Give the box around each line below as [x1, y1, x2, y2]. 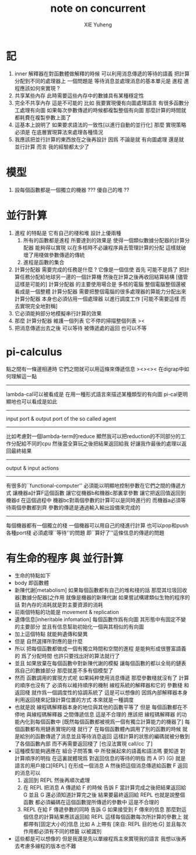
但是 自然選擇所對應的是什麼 [14, 638, 83, 645]
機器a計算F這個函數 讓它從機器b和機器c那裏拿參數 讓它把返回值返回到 [17, 489, 186, 496]
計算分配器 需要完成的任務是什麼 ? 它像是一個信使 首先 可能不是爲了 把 [14, 266, 185, 273]
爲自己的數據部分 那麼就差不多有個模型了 [14, 667, 114, 674]
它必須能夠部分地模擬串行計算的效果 [14, 309, 102, 317]
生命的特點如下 [14, 572, 51, 579]
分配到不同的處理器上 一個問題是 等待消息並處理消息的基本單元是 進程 [14, 77, 183, 84]
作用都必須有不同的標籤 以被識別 [23, 828, 102, 835]
